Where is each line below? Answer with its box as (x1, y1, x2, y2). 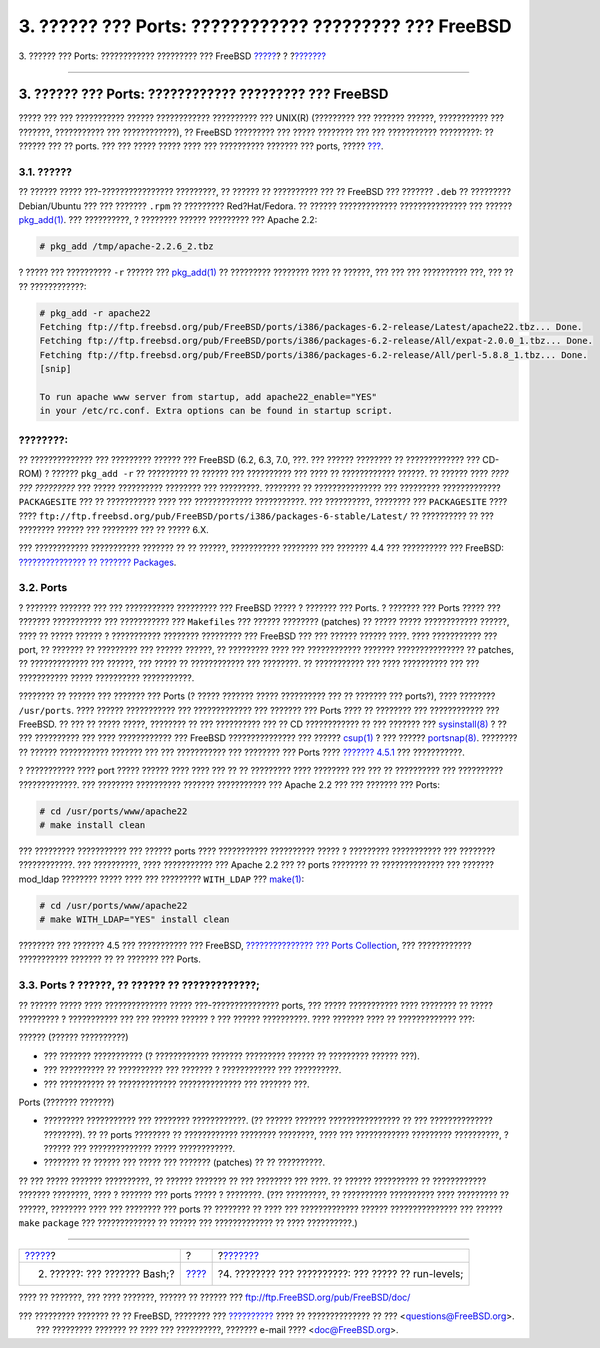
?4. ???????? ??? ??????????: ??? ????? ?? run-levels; (217, 1267, 464, 1281)
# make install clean (39, 819, 146, 830)
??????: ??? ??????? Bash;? (49, 1267, 175, 1281)
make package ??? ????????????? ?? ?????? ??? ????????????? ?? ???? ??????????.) (18, 1217, 359, 1229)
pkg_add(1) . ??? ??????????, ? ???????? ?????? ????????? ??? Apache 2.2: (18, 214, 318, 226)
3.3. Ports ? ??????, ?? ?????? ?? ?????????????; (18, 978, 260, 992)
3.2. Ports (18, 581, 68, 595)
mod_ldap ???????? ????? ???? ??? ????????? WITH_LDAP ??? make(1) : (18, 873, 305, 885)
